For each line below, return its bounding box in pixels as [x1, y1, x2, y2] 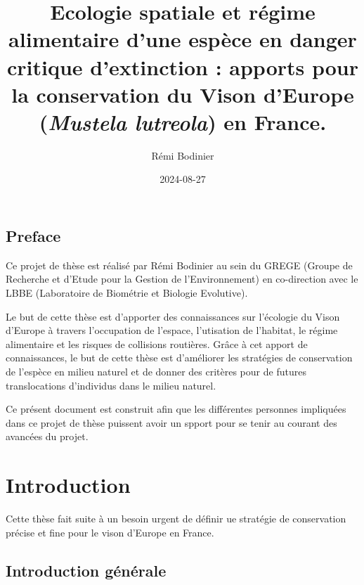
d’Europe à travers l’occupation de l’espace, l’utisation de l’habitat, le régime [6, 323, 338, 337]
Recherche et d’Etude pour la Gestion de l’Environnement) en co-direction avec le [6, 271, 358, 286]
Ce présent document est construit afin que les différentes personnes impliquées [6, 401, 346, 416]
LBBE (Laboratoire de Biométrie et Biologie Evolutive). [6, 285, 248, 300]
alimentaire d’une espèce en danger [8, 25, 357, 53]
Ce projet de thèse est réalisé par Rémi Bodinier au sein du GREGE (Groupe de [6, 257, 353, 272]
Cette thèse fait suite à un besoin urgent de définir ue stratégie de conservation [6, 511, 346, 526]
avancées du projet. [6, 429, 89, 444]
